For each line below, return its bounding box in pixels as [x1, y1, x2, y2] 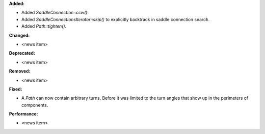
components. [21, 102, 49, 108]
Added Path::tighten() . [21, 23, 66, 29]
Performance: [9, 111, 38, 117]
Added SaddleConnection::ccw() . [21, 10, 89, 16]
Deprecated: [9, 50, 35, 56]
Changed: [9, 32, 30, 38]
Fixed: [9, 86, 22, 92]
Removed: [9, 68, 30, 74]
